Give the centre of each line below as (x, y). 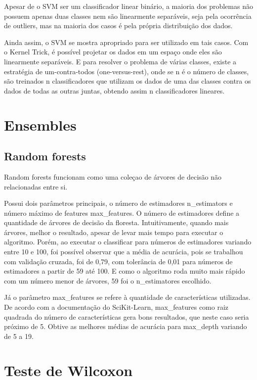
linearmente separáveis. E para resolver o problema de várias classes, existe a (120, 61)
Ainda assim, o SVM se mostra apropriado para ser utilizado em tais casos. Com (126, 42)
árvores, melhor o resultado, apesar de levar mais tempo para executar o (114, 232)
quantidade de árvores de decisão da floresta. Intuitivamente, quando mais (116, 222)
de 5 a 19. (19, 336)
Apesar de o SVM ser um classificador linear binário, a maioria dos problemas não (128, 6)
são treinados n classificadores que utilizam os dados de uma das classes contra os (128, 81)
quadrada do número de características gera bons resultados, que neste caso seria (127, 316)
